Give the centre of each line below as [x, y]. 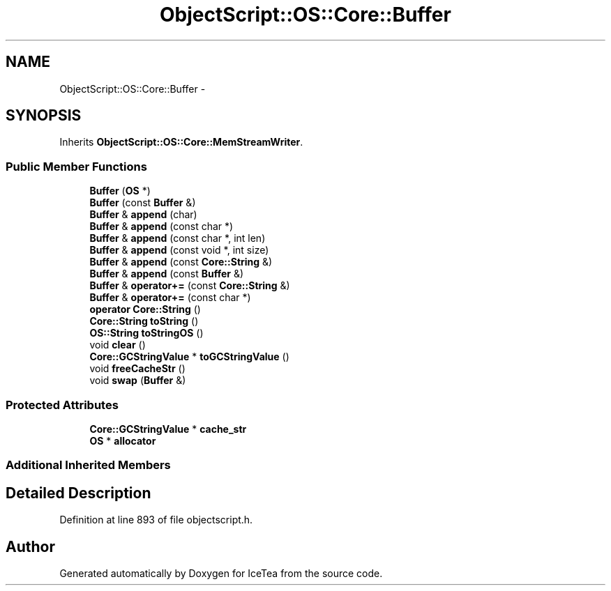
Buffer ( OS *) [120, 191]
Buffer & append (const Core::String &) [181, 262]
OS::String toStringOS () [146, 333]
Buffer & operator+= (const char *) [170, 298]
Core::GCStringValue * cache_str [168, 429]
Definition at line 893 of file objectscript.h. [156, 520]
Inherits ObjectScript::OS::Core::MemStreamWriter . [181, 142]
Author [30, 546]
